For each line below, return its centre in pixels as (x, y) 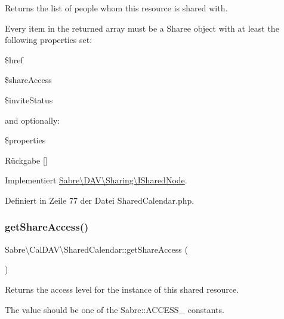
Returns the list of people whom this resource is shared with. (116, 8)
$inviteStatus (29, 99)
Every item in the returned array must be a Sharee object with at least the (142, 28)
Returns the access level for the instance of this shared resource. (122, 289)
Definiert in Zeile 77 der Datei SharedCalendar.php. (100, 200)
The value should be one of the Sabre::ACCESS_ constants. (115, 309)
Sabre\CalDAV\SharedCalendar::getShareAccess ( (96, 249)
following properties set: (49, 40)
